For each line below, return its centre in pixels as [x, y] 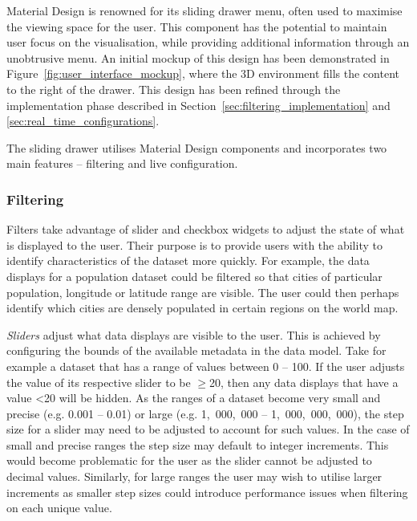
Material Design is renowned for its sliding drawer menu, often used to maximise [204, 10]
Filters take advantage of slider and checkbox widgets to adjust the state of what [206, 229]
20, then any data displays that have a [304, 382]
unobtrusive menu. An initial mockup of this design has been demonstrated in [198, 57]
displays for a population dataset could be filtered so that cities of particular [194, 276]
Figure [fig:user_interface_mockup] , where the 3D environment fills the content [203, 73]
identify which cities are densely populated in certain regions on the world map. [202, 308]
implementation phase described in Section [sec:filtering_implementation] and [198, 105]
